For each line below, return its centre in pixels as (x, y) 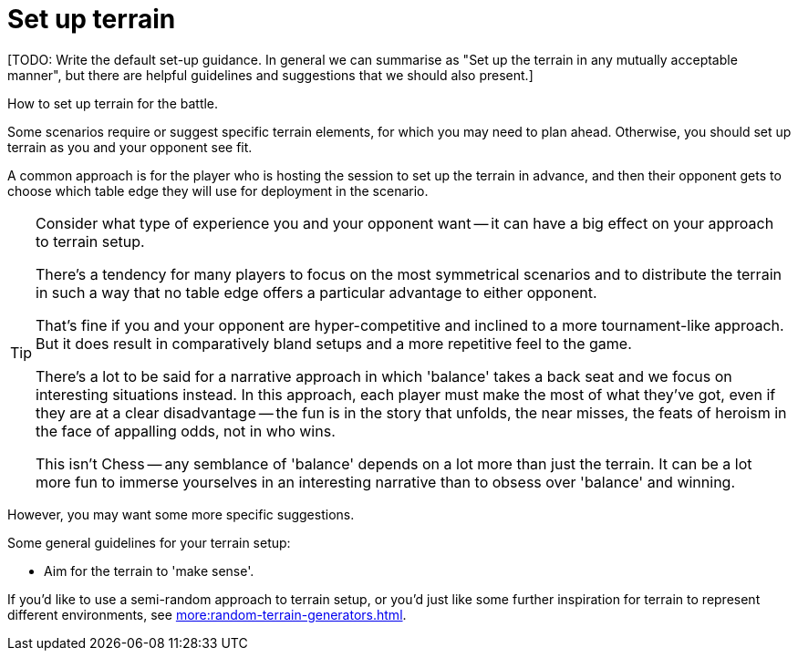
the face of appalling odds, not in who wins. (186, 431)
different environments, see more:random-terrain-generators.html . (207, 614)
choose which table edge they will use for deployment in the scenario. (218, 190)
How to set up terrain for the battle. (113, 103)
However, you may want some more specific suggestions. (181, 514)
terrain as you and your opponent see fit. (130, 147)
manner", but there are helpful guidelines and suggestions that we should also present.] (270, 75)
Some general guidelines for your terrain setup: (149, 542)
